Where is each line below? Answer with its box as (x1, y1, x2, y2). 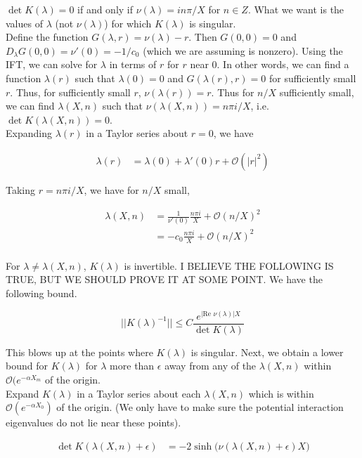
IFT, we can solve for (6, 57, 98, 72)
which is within (248, 386, 314, 400)
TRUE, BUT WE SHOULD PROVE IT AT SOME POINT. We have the (6, 272, 323, 287)
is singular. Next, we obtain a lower (190, 344, 344, 359)
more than (110, 358, 155, 373)
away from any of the (164, 358, 257, 373)
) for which (104, 15, 152, 30)
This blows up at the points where (6, 344, 153, 359)
